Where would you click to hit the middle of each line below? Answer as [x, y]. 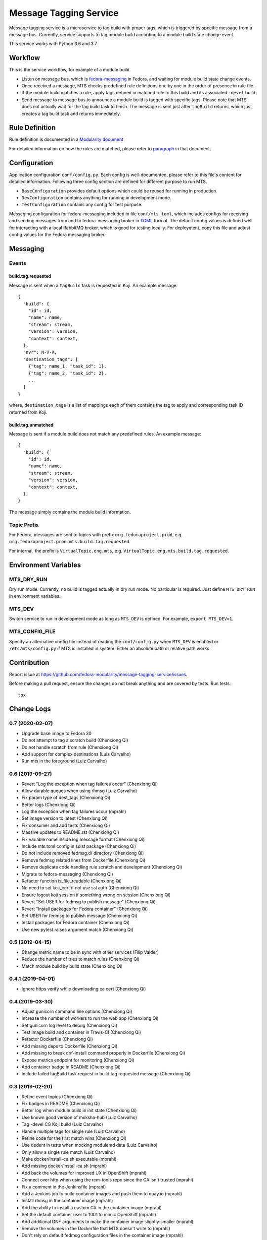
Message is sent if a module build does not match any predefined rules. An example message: [105, 434]
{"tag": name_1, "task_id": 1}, [67, 366]
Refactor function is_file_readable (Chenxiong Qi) [72, 881]
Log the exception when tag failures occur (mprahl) [74, 811]
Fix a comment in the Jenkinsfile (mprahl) [64, 1187]
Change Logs [30, 709]
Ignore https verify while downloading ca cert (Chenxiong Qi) [84, 989]
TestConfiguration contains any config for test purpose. [82, 205]
